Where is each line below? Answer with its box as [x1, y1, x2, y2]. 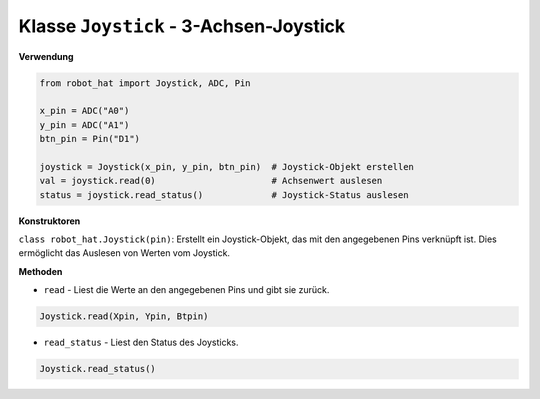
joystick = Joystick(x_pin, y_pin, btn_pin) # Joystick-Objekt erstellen [39, 161, 415, 172]
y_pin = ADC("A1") [39, 119, 130, 130]
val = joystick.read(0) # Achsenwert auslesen [39, 175, 383, 187]
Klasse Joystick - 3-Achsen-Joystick [18, 15, 346, 37]
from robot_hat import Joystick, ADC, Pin [39, 77, 251, 89]
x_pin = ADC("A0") [39, 105, 130, 117]
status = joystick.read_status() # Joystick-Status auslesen [39, 189, 409, 200]
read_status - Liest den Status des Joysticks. [43, 336, 239, 349]
